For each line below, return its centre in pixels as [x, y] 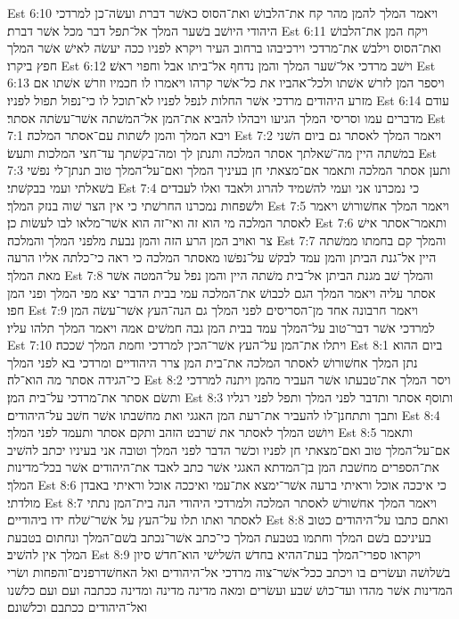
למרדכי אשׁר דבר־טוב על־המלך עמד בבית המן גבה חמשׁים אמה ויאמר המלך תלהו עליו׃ [221, 327]
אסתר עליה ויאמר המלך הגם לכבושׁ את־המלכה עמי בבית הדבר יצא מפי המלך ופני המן [221, 292]
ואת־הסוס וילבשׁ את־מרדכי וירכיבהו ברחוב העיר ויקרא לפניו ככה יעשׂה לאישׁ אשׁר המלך [224, 48]
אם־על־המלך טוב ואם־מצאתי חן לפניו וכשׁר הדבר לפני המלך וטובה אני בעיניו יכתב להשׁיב [229, 449]
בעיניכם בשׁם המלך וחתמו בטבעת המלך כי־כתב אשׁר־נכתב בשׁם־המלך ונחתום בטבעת [219, 536]
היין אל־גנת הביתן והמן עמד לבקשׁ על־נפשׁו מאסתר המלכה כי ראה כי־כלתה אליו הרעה [222, 257]
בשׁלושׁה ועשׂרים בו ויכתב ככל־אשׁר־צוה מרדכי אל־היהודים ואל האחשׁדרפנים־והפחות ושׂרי [229, 572]
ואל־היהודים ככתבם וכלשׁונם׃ [78, 607]
